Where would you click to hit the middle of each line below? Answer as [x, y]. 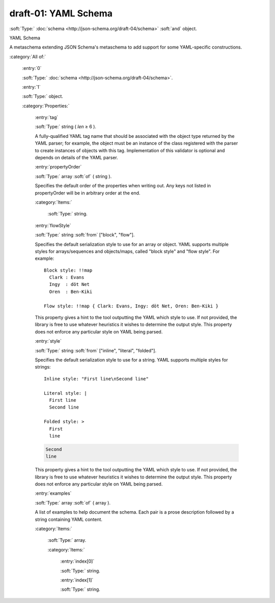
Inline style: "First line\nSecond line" [96, 379]
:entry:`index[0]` [77, 561]
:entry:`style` [48, 341]
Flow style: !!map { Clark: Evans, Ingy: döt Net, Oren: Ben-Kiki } [131, 306]
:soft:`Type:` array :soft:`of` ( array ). [73, 502]
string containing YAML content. [69, 519]
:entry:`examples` [53, 493]
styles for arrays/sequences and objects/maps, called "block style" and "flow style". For [127, 251]
